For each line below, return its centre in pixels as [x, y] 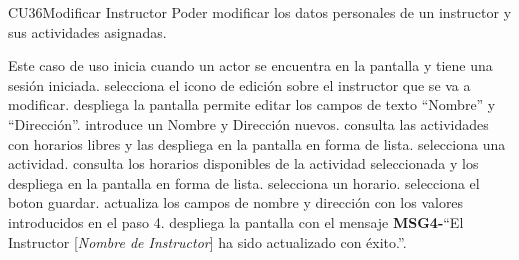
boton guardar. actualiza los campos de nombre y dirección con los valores [236, 202]
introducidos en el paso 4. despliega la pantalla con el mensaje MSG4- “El [236, 221]
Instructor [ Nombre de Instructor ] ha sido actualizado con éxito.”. [207, 241]
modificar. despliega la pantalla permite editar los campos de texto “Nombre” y [252, 104]
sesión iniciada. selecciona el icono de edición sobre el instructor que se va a [239, 84]
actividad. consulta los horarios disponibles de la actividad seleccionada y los [243, 163]
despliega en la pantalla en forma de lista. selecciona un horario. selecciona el [244, 182]
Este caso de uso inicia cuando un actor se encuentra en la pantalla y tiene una [250, 65]
